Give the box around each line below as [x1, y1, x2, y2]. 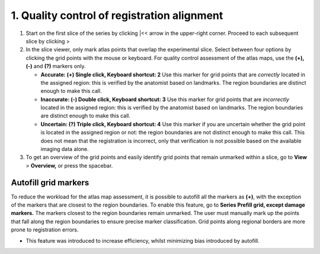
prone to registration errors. [11, 226, 79, 233]
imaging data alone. [40, 146, 89, 153]
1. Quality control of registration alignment [11, 9, 223, 22]
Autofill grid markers [11, 178, 89, 188]
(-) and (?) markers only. [25, 63, 86, 70]
